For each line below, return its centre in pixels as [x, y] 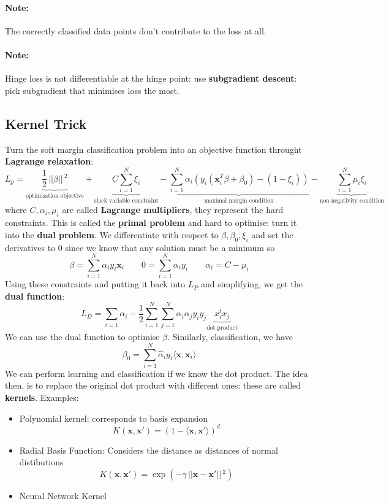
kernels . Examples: [42, 397]
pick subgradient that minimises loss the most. [92, 90]
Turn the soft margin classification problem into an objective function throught [153, 149]
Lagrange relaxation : [49, 161]
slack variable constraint [126, 200]
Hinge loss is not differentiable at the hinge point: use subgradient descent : [151, 78]
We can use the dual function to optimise [82, 337]
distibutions [41, 462]
